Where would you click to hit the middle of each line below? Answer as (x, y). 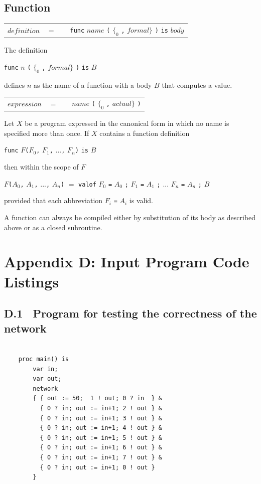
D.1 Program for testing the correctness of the (130, 313)
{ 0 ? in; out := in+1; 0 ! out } (97, 467)
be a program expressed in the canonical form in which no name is (127, 123)
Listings (32, 281)
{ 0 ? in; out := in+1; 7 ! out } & (101, 457)
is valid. (141, 200)
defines (15, 85)
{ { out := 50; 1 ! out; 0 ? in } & (97, 398)
